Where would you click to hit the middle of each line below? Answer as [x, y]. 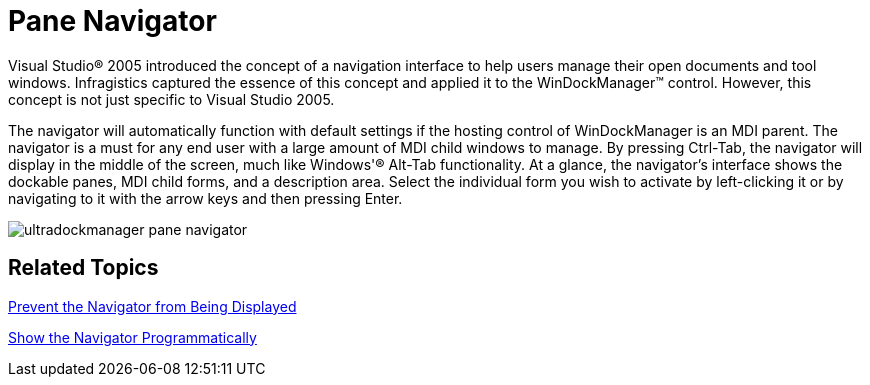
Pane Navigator [112, 21]
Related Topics [83, 268]
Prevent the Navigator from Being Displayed [152, 306]
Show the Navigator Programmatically [132, 337]
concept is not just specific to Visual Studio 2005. [171, 99]
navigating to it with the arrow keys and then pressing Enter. [205, 198]
